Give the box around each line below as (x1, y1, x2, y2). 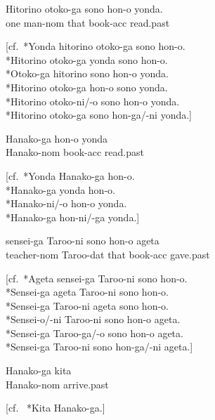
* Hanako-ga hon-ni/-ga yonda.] (6, 209, 140, 224)
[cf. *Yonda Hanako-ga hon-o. (6, 168, 135, 183)
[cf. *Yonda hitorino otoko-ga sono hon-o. (6, 39, 185, 53)
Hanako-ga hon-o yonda (6, 131, 108, 145)
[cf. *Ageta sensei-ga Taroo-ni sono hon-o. (6, 270, 188, 285)
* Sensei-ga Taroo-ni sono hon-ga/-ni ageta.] (6, 339, 193, 354)
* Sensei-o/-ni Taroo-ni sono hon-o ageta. (6, 312, 181, 327)
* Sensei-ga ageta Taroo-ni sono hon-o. (6, 284, 169, 299)
